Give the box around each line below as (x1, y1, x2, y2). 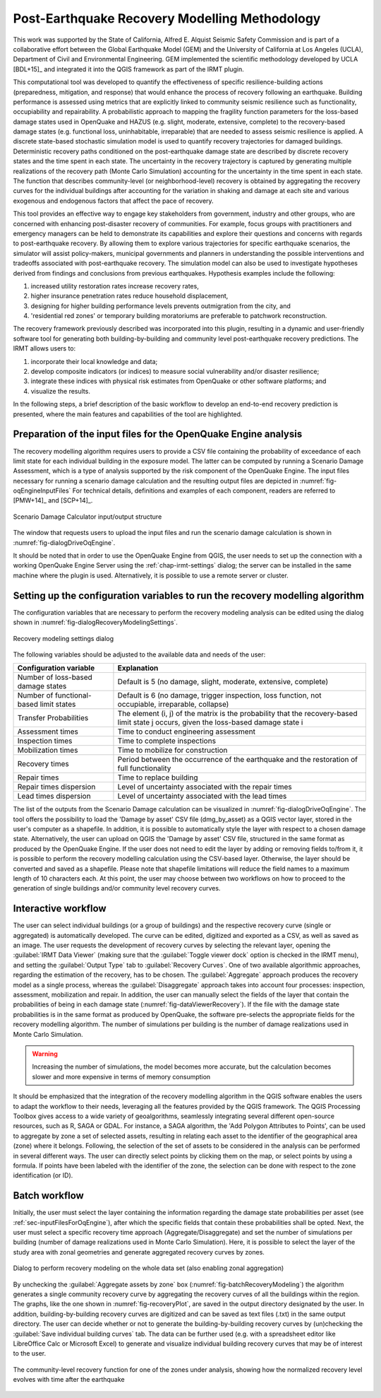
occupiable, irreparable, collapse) (117, 700, 229, 710)
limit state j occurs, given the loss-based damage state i (117, 717, 303, 727)
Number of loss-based (17, 672, 93, 682)
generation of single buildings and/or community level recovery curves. (13, 884, 221, 893)
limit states (40, 700, 76, 710)
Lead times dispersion (17, 792, 91, 801)
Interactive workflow (13, 903, 107, 915)
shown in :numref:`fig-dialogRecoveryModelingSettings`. (13, 618, 178, 627)
